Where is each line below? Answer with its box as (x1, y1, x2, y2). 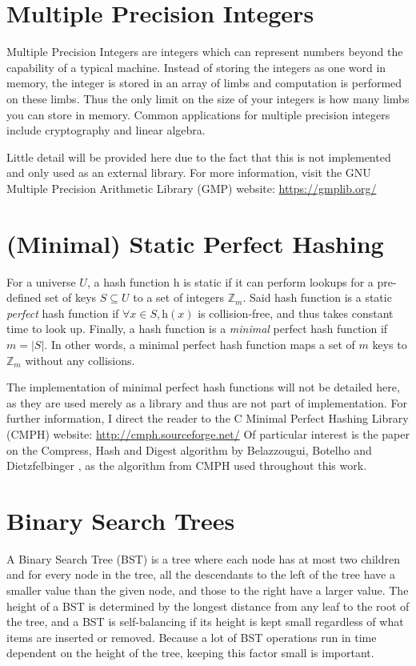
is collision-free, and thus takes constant (198, 304, 394, 321)
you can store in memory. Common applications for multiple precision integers (6, 106, 390, 122)
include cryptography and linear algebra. (6, 122, 206, 138)
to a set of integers (133, 289, 225, 306)
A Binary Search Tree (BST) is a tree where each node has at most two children (6, 550, 400, 567)
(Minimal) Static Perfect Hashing (6, 227, 384, 259)
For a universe (6, 273, 76, 290)
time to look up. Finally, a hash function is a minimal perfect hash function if (6, 320, 388, 337)
